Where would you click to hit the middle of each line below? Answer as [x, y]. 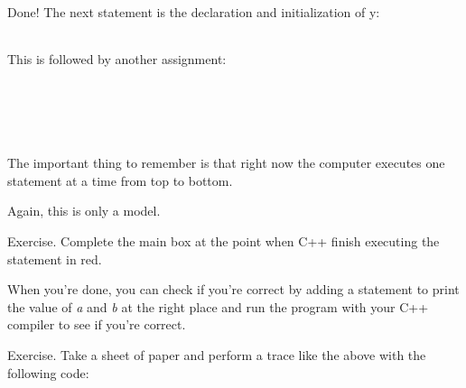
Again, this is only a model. [84, 211]
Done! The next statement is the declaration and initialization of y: [194, 12]
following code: [48, 372]
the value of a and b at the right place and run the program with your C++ [218, 306]
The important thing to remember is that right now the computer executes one [226, 163]
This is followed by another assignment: [117, 58]
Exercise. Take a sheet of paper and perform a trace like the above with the [217, 354]
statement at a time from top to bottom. [120, 180]
